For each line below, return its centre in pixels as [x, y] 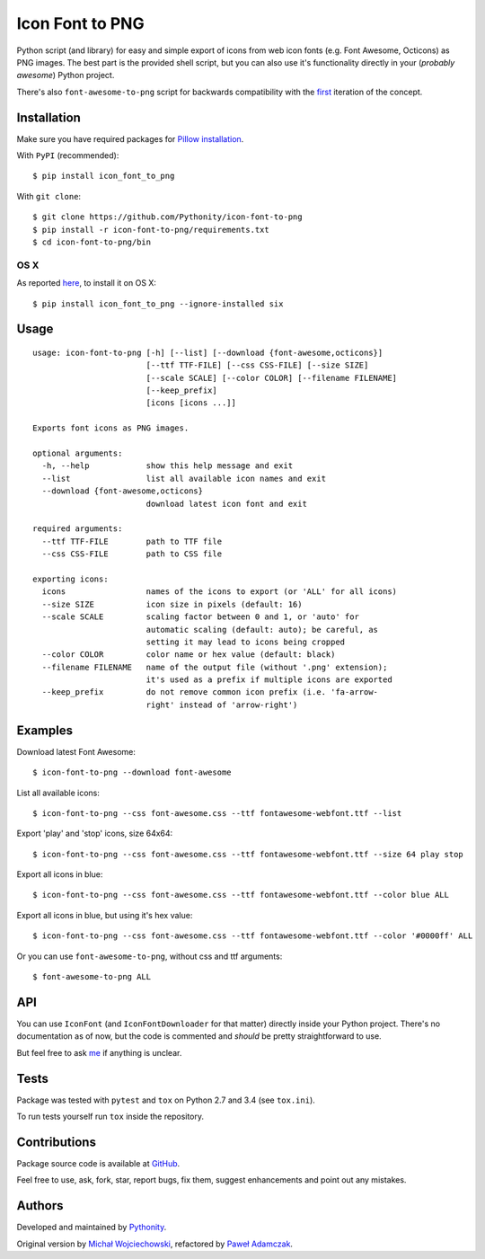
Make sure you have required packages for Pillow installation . [130, 138]
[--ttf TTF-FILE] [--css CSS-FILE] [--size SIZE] [257, 365]
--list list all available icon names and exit [184, 478]
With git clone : [48, 196]
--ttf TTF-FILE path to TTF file [132, 541]
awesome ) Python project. [66, 75]
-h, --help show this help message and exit [168, 466]
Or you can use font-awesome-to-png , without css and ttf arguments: [150, 956]
